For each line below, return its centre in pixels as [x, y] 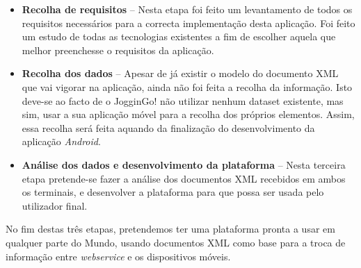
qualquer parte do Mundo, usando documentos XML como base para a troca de [176, 242]
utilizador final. [55, 205]
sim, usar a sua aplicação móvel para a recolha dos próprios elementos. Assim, [188, 114]
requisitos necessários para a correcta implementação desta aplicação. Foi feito [188, 23]
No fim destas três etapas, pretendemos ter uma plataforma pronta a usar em [170, 229]
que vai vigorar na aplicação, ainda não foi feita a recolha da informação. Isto [187, 86]
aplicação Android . [61, 141]
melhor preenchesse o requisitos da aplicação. [118, 50]
